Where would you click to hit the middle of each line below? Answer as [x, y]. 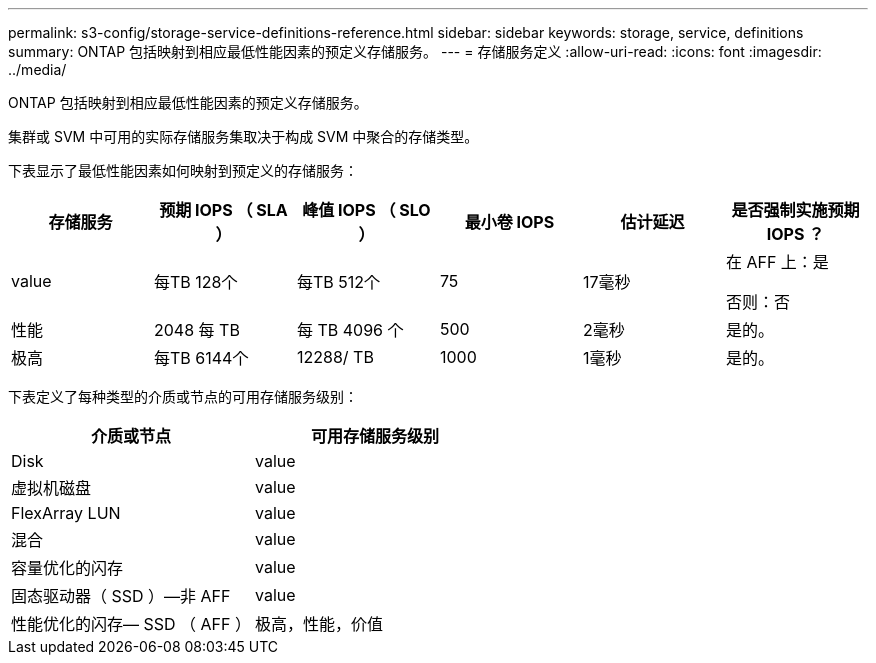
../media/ [37, 69]
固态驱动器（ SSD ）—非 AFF [121, 596]
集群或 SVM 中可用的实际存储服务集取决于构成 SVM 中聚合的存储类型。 [243, 136]
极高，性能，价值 [319, 624]
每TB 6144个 [201, 358]
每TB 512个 [338, 282]
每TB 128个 [195, 282]
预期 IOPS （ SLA [223, 210]
